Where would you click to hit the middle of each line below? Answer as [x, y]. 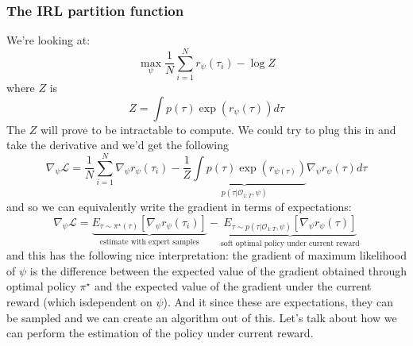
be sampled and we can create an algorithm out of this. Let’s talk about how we [202, 317]
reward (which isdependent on [79, 301]
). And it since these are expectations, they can [278, 301]
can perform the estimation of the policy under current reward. [160, 333]
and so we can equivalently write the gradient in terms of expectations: [179, 206]
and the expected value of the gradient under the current [233, 286]
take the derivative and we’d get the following [118, 145]
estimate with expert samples [149, 242]
